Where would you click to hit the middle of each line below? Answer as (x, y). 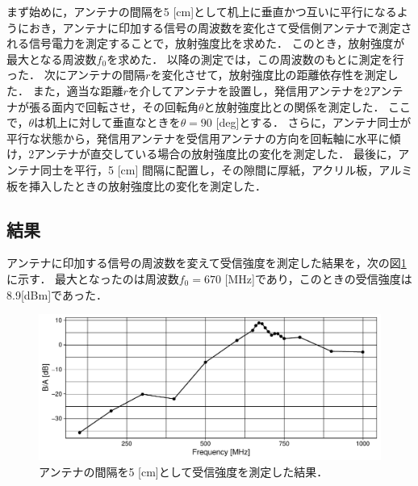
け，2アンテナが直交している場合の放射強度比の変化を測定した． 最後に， (203, 154)
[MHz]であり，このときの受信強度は (318, 278)
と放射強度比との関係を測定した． (294, 106)
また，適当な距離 (78, 90)
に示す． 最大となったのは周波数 (93, 278)
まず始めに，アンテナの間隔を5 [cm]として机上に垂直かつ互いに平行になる (202, 11)
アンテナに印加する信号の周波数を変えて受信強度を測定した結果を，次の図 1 (207, 263)
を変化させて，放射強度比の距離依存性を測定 (269, 75)
